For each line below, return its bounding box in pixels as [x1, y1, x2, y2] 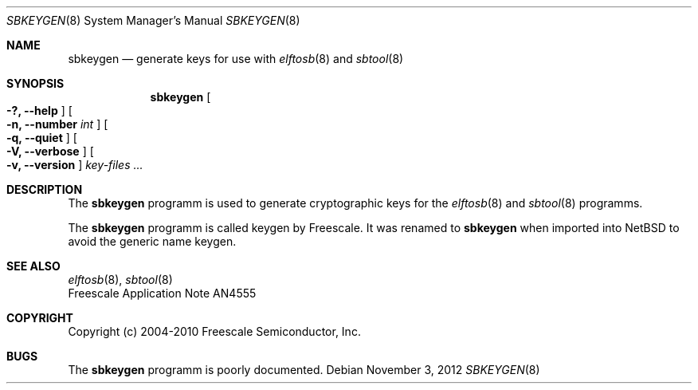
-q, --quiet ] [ [6, 131, 77, 144]
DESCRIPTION [6, 183, 83, 196]
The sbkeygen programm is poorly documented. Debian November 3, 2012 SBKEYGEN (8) [68, 363, 540, 376]
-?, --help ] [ [6, 104, 73, 117]
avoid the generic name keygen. [68, 234, 237, 248]
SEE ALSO [6, 259, 61, 273]
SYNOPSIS [6, 77, 65, 90]
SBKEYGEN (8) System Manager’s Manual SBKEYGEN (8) [6, 14, 300, 27]
